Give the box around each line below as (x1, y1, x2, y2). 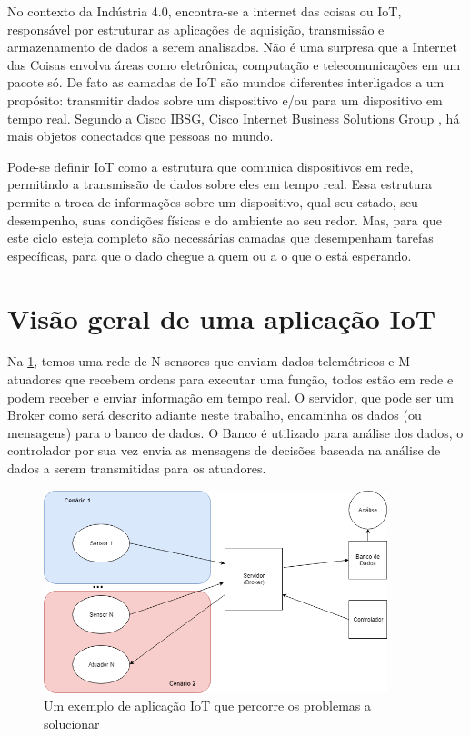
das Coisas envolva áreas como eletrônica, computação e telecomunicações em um (7, 55, 461, 74)
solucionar (44, 714, 100, 733)
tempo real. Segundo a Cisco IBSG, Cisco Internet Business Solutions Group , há (7, 108, 460, 127)
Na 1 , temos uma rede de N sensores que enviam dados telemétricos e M (7, 352, 411, 371)
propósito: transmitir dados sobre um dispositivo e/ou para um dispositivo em (7, 90, 443, 109)
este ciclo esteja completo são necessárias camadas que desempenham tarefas (7, 228, 434, 247)
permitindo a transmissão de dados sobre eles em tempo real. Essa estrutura (7, 174, 432, 194)
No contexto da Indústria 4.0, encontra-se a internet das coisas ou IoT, (7, 2, 402, 20)
